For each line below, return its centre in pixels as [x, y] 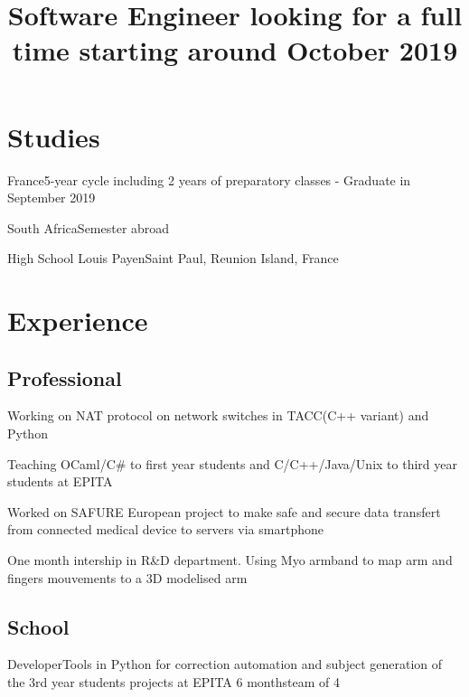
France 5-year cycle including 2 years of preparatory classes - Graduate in [209, 179]
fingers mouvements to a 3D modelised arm [127, 577]
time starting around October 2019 [235, 50]
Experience [78, 320]
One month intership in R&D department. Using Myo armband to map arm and [230, 560]
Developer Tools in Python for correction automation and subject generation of [225, 664]
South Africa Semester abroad [89, 227]
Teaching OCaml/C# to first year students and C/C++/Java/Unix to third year [232, 463]
